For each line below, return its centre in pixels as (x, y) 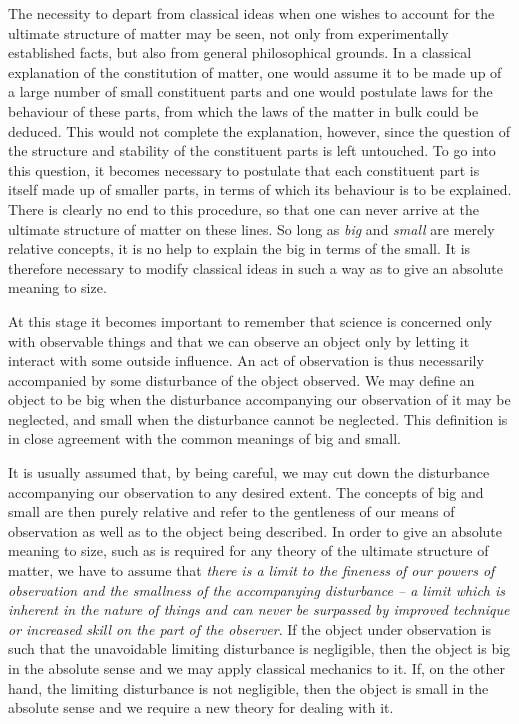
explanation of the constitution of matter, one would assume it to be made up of (255, 71)
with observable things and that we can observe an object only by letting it (239, 340)
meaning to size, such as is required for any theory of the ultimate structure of (248, 550)
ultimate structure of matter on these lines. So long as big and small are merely (251, 228)
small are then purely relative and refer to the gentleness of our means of (231, 511)
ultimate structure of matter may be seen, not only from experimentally (228, 32)
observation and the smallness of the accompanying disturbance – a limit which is (257, 589)
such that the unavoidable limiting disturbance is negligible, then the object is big (259, 648)
